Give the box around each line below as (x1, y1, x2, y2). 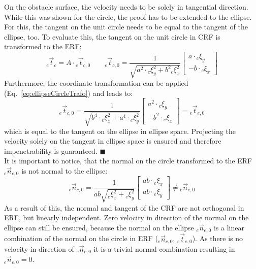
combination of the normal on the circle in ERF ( (4, 233, 158, 244)
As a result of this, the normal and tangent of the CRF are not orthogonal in (4, 202, 244, 213)
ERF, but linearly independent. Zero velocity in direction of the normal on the (4, 212, 249, 223)
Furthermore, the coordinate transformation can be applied (4, 78, 188, 88)
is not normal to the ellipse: (21, 165, 108, 176)
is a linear (213, 222, 244, 232)
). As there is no (192, 233, 243, 244)
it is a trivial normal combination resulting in (93, 244, 235, 254)
